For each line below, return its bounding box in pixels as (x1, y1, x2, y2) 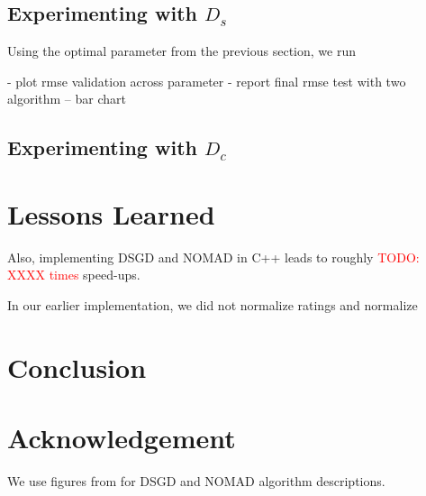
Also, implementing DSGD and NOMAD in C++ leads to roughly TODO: (7, 247, 420, 266)
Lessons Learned (7, 195, 215, 232)
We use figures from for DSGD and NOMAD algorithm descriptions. (7, 472, 385, 491)
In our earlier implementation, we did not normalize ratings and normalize (7, 296, 418, 315)
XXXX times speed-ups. (7, 265, 140, 284)
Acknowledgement (7, 419, 236, 456)
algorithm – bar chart (7, 89, 126, 108)
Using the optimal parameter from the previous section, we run (7, 41, 356, 60)
